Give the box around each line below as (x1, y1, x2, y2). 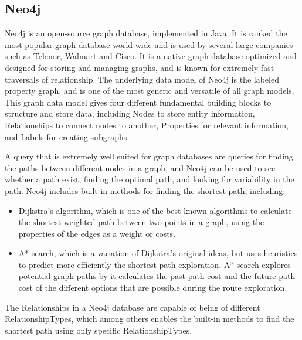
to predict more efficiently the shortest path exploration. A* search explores (18, 258, 291, 270)
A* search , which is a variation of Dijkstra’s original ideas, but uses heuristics (18, 247, 298, 259)
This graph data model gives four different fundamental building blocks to (5, 96, 272, 108)
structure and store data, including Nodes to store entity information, (5, 107, 255, 120)
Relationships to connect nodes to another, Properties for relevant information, (5, 118, 289, 131)
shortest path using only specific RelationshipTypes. (5, 324, 192, 336)
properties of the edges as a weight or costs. (18, 227, 176, 239)
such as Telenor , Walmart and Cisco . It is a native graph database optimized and (5, 50, 297, 62)
